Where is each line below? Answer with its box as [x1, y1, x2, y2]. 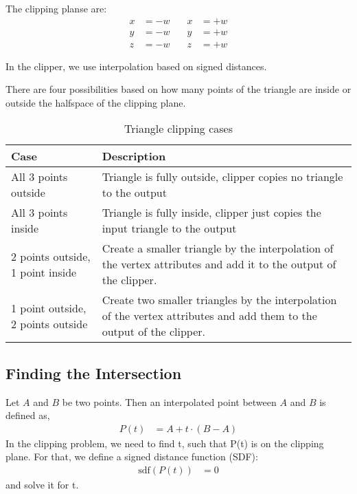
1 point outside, [11, 299, 87, 316]
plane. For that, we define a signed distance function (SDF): [5, 449, 258, 464]
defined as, [5, 408, 50, 422]
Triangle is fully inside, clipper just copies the [102, 204, 321, 221]
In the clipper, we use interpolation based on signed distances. [5, 58, 267, 73]
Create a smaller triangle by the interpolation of [102, 240, 334, 257]
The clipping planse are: [5, 1, 107, 15]
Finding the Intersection [5, 362, 182, 383]
